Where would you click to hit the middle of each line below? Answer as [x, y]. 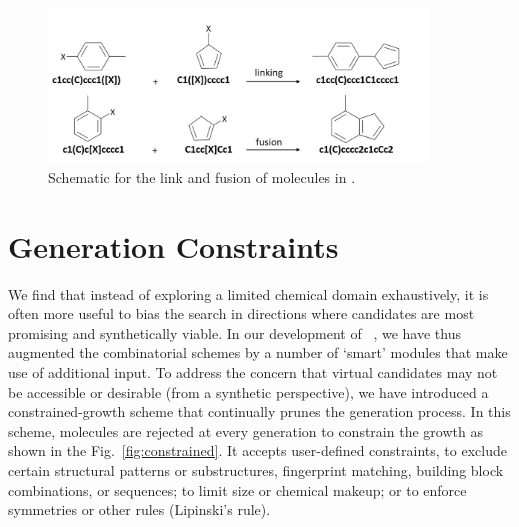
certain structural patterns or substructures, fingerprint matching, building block [256, 470]
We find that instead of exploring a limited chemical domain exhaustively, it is [248, 293]
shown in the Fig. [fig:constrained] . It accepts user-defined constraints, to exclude [257, 450]
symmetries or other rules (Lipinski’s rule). [139, 509]
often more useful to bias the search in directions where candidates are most [241, 313]
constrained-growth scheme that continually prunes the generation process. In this [259, 411]
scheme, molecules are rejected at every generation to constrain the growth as [245, 430]
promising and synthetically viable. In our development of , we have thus [234, 332]
